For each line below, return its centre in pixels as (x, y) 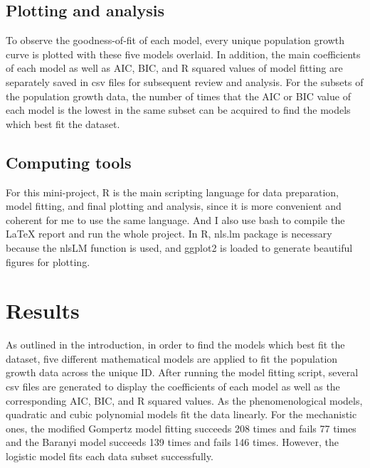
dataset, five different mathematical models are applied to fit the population (172, 358)
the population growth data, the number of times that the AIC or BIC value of (178, 96)
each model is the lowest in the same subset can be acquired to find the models (178, 110)
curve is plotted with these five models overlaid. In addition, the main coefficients (183, 54)
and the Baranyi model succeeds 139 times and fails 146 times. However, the (173, 442)
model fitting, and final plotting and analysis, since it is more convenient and (174, 206)
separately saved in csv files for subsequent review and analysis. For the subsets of (185, 81)
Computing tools (69, 162)
